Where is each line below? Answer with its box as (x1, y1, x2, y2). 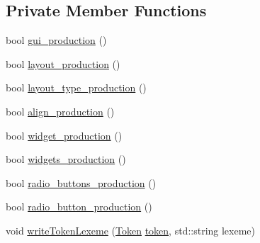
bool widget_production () (6, 128, 123, 142)
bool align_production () (6, 103, 115, 118)
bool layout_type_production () (6, 80, 147, 95)
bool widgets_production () (6, 152, 126, 166)
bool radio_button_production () (6, 199, 152, 214)
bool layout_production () (6, 56, 120, 71)
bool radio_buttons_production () (6, 175, 157, 190)
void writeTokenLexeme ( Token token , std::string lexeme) (6, 222, 256, 237)
